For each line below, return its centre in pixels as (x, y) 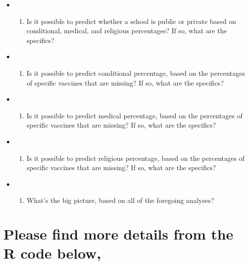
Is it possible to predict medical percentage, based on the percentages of (135, 115)
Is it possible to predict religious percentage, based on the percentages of (136, 158)
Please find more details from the (118, 234)
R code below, (52, 253)
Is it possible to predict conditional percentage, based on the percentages (136, 73)
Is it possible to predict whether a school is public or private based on (131, 21)
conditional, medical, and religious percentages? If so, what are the (127, 31)
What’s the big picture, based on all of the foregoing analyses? (120, 200)
